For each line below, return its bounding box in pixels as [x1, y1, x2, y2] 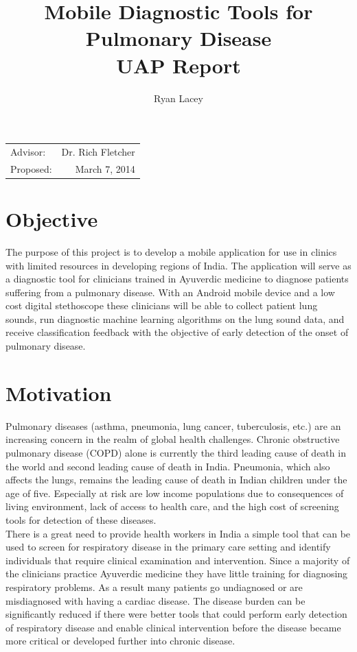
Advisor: [10, 144, 46, 158]
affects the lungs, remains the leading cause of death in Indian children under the [5, 472, 347, 487]
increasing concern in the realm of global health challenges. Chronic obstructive [5, 432, 340, 446]
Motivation [5, 378, 112, 407]
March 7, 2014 [75, 161, 135, 176]
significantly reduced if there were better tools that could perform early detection [5, 607, 347, 621]
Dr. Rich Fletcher [61, 144, 135, 158]
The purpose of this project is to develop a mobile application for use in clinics [5, 244, 337, 258]
